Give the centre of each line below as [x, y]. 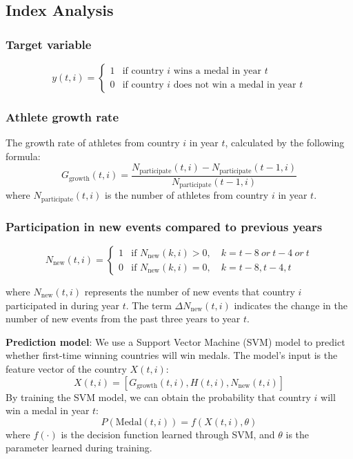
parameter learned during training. [79, 448]
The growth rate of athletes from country [93, 143]
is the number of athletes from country [187, 195]
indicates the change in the [291, 305]
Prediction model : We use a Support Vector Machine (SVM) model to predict [175, 341]
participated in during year [63, 305]
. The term [149, 305]
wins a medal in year [217, 71]
